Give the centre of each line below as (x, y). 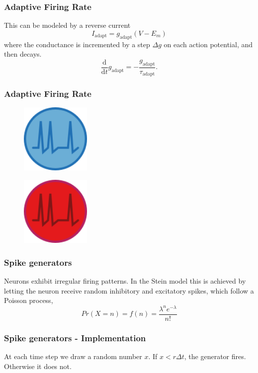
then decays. (23, 54)
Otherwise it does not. (38, 366)
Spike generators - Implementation (75, 337)
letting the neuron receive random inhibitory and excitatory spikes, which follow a (129, 290)
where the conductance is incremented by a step (77, 44)
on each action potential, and (208, 44)
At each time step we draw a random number (73, 356)
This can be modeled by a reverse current (67, 25)
